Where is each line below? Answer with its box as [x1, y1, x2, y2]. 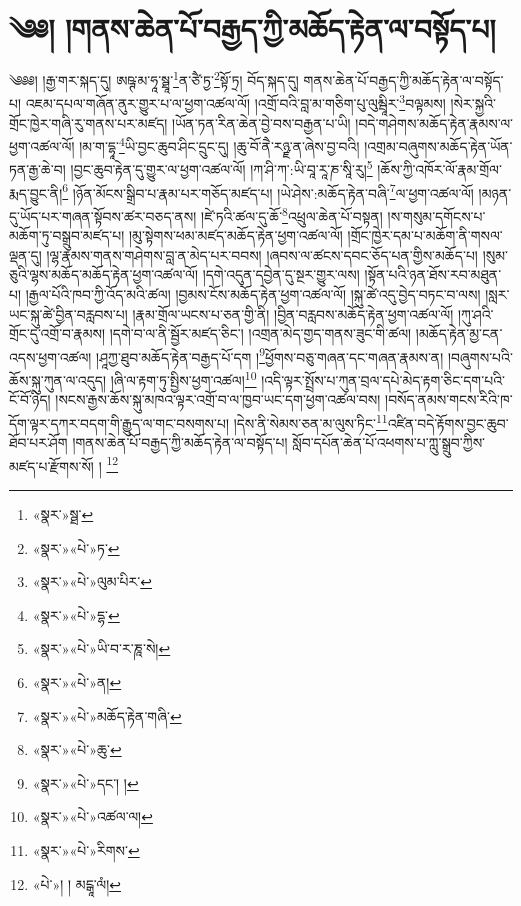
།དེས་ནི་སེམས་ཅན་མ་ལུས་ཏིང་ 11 [233, 409, 388, 433]
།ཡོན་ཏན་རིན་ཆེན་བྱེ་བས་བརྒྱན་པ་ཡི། [172, 112, 351, 133]
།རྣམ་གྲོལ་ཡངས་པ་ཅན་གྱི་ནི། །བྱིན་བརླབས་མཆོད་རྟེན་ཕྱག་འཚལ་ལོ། [132, 303, 454, 324]
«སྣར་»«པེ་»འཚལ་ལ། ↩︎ [32, 806, 153, 827]
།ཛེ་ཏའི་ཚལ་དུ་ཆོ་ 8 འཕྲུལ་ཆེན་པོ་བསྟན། [201, 202, 383, 226]
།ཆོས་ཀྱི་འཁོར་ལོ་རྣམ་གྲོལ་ [377, 159, 502, 180]
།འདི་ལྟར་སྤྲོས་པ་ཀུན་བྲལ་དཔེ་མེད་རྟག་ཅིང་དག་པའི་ [261, 369, 505, 390]
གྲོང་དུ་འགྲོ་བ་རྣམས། [9, 323, 106, 344]
